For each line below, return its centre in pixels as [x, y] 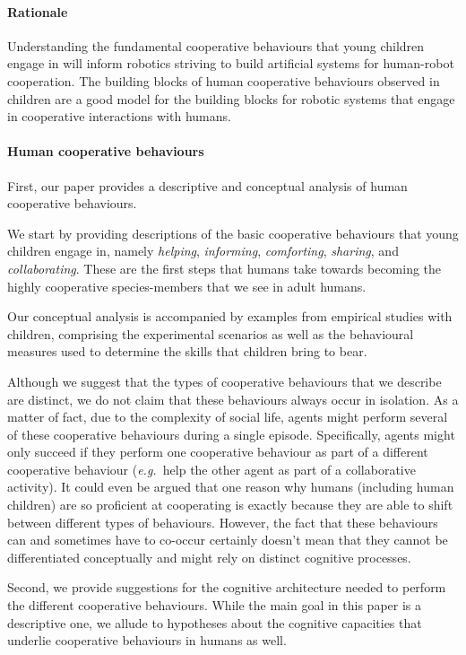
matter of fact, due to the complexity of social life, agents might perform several [228, 417]
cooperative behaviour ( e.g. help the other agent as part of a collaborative [211, 469]
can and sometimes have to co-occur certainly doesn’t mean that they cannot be [228, 540]
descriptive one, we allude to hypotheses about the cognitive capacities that [215, 622]
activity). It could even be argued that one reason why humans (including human [231, 487]
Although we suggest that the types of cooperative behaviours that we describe [224, 381]
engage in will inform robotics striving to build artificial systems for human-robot [231, 63]
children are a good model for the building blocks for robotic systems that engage [231, 98]
